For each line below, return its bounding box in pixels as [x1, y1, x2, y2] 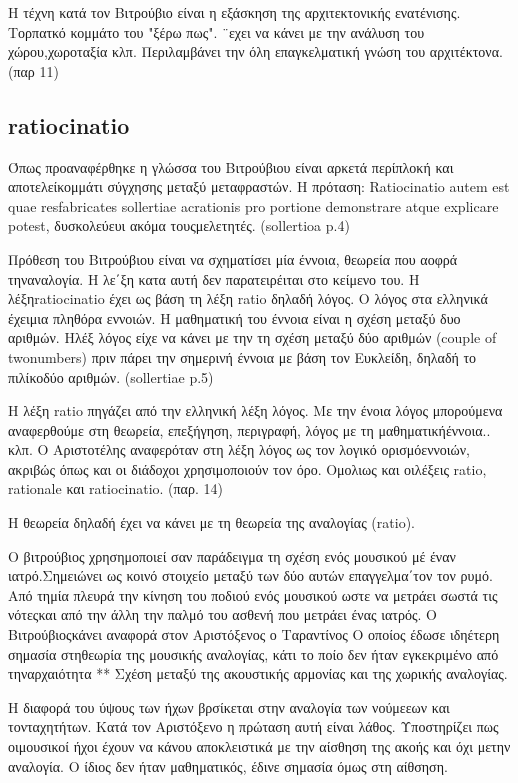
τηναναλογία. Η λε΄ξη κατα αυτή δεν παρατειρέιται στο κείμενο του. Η [8, 268, 420, 289]
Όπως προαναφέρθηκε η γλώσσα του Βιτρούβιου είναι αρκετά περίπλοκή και [8, 156, 454, 177]
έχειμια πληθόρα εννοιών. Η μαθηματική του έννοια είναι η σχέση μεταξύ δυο [8, 307, 461, 328]
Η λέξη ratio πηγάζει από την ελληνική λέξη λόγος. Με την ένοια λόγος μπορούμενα [8, 400, 503, 421]
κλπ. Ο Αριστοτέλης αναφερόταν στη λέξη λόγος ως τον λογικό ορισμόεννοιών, [8, 439, 471, 460]
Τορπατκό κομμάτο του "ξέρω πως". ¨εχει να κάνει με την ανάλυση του [8, 21, 425, 42]
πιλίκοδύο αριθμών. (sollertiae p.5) [8, 366, 214, 387]
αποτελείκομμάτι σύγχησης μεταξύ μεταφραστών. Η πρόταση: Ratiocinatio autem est [8, 176, 510, 197]
